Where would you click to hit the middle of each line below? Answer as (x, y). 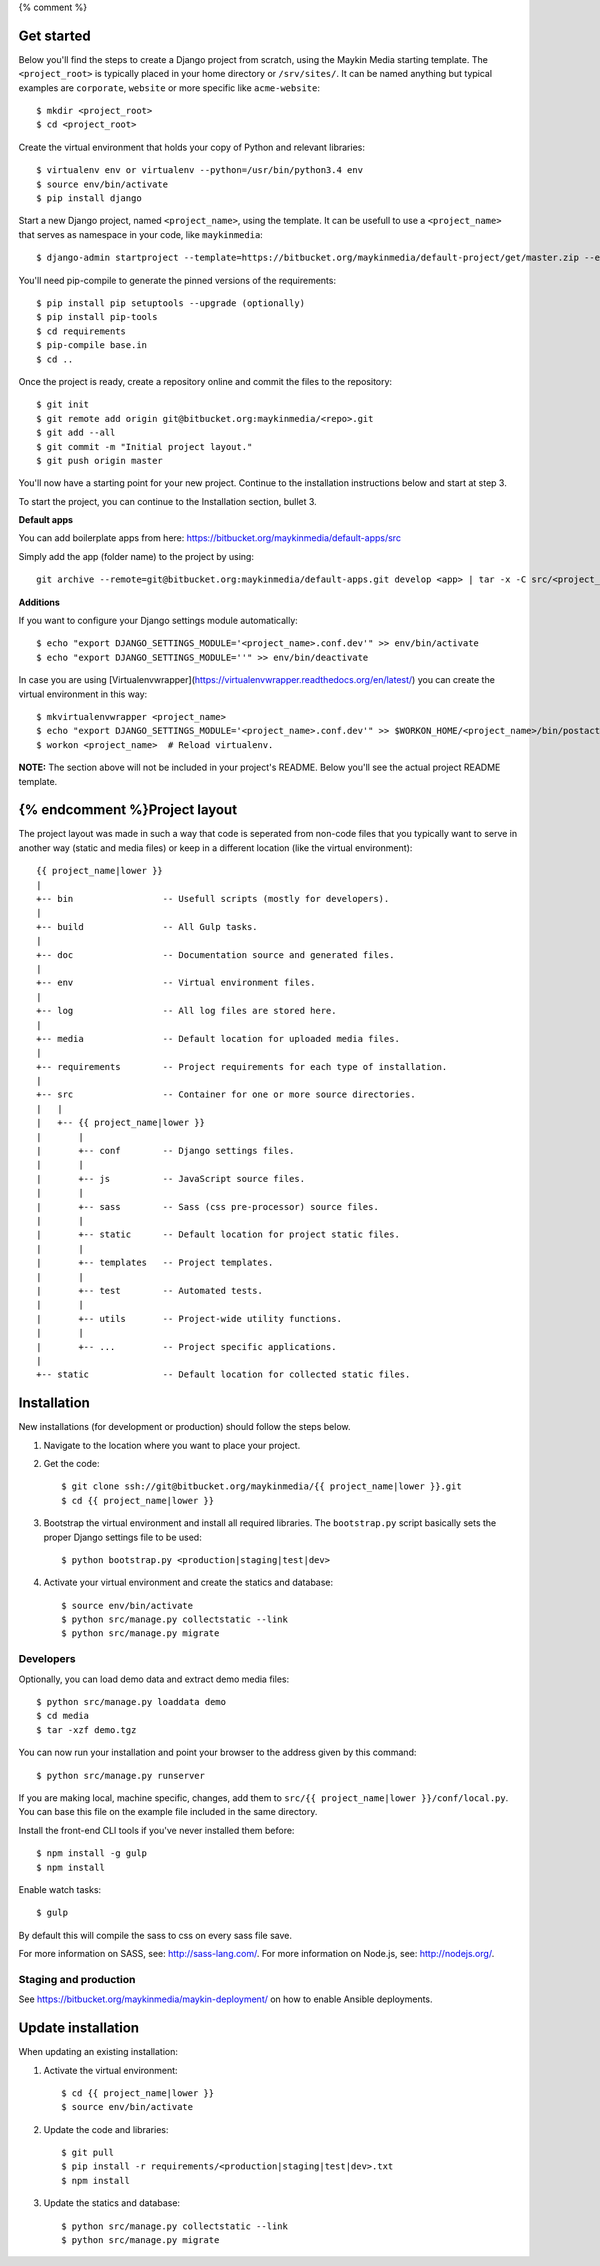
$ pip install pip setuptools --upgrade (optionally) (170, 303)
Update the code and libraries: (106, 2129)
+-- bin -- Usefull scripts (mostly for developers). (213, 898)
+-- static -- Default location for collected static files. (223, 1374)
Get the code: (71, 1463)
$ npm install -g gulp (92, 1853)
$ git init (63, 404)
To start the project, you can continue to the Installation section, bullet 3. (167, 501)
